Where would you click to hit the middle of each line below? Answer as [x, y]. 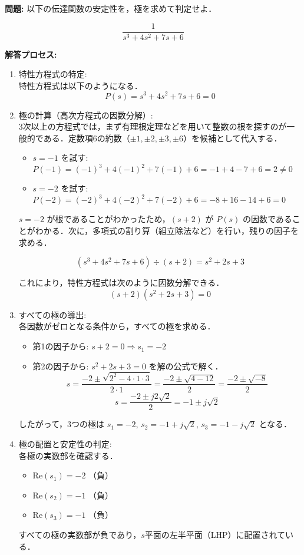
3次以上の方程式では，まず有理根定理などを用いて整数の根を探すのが [153, 126]
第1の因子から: [61, 346]
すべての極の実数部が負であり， [80, 534]
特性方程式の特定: [53, 74]
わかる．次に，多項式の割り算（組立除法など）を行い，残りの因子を [167, 231]
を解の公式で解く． [186, 366]
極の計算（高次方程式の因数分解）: [86, 115]
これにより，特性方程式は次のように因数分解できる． [121, 283]
